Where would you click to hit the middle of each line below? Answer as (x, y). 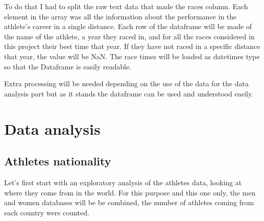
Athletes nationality (58, 161)
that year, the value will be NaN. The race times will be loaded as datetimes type (132, 56)
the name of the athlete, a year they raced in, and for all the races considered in (129, 36)
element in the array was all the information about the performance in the (121, 16)
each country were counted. (47, 212)
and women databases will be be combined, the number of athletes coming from (129, 202)
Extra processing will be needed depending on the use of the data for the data (126, 83)
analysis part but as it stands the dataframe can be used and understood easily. (129, 93)
